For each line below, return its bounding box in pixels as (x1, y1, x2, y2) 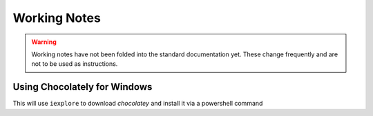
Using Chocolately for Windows (12, 81, 153, 93)
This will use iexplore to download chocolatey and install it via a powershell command (12, 100, 263, 108)
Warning (31, 38, 57, 46)
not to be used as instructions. (31, 60, 118, 68)
